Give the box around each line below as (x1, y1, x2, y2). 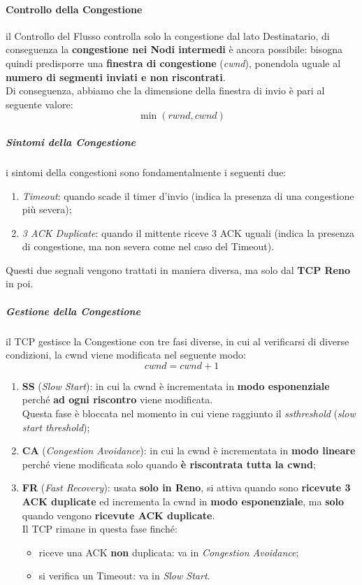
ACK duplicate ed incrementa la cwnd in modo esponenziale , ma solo (22, 493, 345, 508)
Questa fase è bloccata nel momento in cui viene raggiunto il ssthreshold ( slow (22, 406, 356, 421)
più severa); (22, 202, 72, 217)
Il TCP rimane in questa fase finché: (22, 521, 178, 536)
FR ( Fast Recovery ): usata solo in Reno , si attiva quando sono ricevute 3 (22, 480, 351, 495)
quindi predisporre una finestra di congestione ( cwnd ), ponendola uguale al (6, 55, 341, 70)
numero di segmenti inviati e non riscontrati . (6, 69, 226, 84)
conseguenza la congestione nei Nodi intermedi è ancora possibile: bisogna (6, 42, 342, 57)
